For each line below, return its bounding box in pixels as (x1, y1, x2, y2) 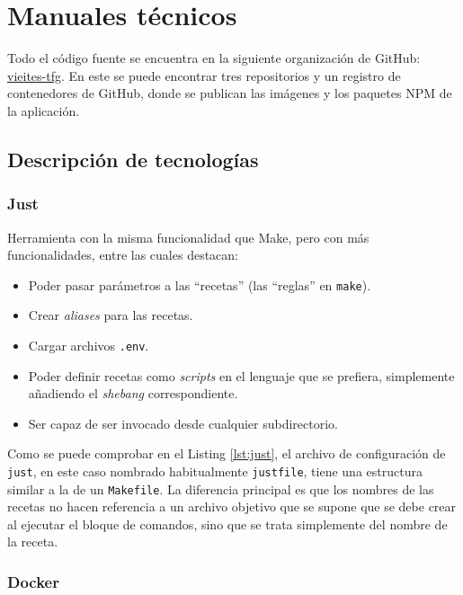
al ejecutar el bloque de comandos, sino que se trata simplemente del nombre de (7, 514, 448, 533)
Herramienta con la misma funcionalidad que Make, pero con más (7, 227, 370, 246)
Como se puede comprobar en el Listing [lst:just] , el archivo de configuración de (7, 444, 446, 463)
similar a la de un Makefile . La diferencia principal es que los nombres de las (7, 479, 434, 498)
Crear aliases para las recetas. (28, 306, 193, 324)
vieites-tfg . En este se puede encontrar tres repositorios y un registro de (7, 66, 401, 84)
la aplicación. (7, 101, 80, 120)
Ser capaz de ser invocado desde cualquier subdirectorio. (28, 413, 338, 432)
